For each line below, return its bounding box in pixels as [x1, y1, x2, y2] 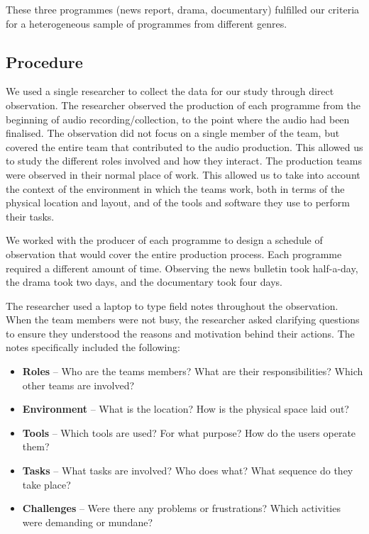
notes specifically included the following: [6, 340, 180, 355]
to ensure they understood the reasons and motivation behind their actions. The [6, 326, 355, 340]
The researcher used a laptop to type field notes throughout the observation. [6, 298, 338, 313]
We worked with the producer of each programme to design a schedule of [6, 233, 323, 247]
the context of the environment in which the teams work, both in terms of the [6, 181, 345, 196]
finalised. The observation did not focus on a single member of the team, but [6, 126, 340, 140]
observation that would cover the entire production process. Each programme [6, 246, 342, 261]
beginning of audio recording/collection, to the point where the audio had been [6, 111, 350, 126]
